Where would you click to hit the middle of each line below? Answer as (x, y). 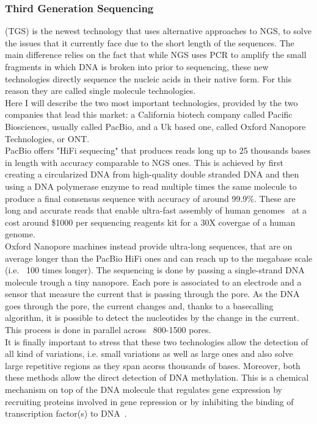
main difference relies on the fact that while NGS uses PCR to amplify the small (156, 55)
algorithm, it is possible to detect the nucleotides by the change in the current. (152, 318)
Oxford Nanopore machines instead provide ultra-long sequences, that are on (149, 246)
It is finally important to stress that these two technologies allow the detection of (157, 341)
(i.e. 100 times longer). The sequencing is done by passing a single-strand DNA (155, 270)
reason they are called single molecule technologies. (100, 91)
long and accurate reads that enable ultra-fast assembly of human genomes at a (156, 210)
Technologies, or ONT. (47, 138)
